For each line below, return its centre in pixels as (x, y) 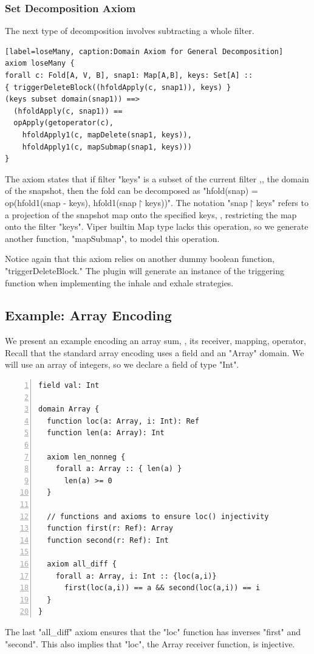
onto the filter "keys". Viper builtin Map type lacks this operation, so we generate (157, 226)
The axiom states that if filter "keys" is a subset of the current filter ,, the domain (157, 178)
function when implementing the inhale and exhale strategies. (119, 282)
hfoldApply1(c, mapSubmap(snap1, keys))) (107, 147)
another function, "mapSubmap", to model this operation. (112, 238)
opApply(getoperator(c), (63, 123)
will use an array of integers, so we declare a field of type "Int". (122, 364)
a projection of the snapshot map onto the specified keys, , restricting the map (151, 214)
